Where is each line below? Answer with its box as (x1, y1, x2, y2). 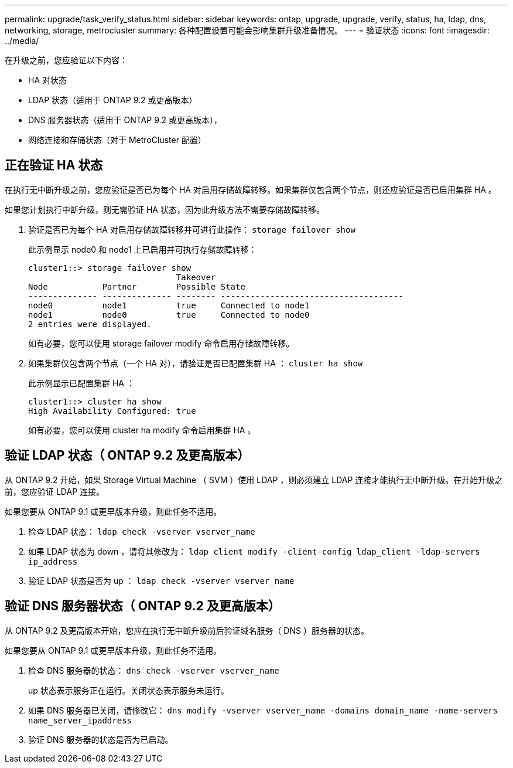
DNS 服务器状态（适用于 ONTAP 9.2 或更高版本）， (28, 115, 222, 125)
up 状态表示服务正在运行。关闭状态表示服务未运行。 (28, 685, 229, 695)
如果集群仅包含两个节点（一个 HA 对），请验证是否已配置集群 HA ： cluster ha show (28, 358, 363, 368)
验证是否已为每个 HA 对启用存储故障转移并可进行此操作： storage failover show (28, 224, 355, 235)
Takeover (176, 272, 216, 282)
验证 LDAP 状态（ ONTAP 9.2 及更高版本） (5, 448, 250, 463)
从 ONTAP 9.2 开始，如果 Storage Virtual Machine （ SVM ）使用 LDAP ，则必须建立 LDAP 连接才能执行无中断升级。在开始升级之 (5, 474, 503, 485)
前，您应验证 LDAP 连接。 (5, 486, 105, 497)
